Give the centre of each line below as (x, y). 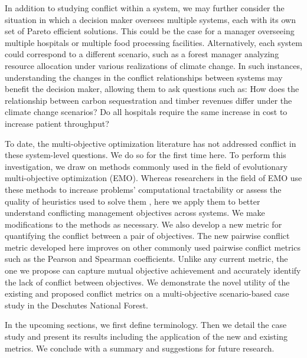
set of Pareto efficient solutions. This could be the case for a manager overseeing (150, 31)
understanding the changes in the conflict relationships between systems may (144, 77)
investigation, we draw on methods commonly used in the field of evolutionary (146, 166)
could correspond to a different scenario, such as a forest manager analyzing (142, 54)
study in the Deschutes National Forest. (77, 305)
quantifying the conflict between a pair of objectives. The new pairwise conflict (147, 236)
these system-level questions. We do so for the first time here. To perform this (146, 155)
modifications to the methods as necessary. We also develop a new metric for (143, 224)
